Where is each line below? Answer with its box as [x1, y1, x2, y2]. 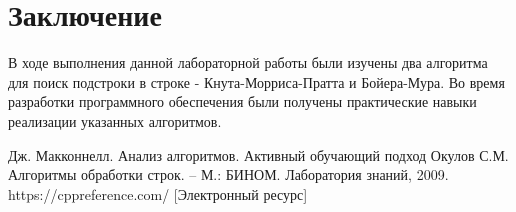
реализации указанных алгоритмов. [8, 110, 222, 131]
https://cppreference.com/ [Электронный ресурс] [8, 183, 308, 204]
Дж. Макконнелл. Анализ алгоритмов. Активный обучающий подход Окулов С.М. [8, 144, 509, 165]
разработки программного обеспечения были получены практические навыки [8, 91, 477, 112]
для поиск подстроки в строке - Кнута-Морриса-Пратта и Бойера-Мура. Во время [8, 71, 505, 92]
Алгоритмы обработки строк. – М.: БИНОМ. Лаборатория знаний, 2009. [8, 164, 449, 185]
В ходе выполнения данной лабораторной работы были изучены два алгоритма [8, 52, 488, 73]
